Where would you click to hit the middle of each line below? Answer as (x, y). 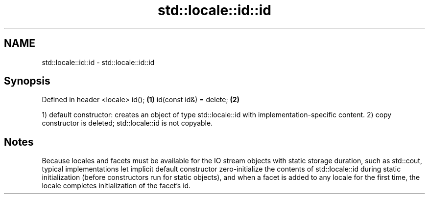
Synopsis (27, 81)
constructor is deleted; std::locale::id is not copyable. (127, 123)
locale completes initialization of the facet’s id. (116, 186)
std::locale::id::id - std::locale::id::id (98, 62)
